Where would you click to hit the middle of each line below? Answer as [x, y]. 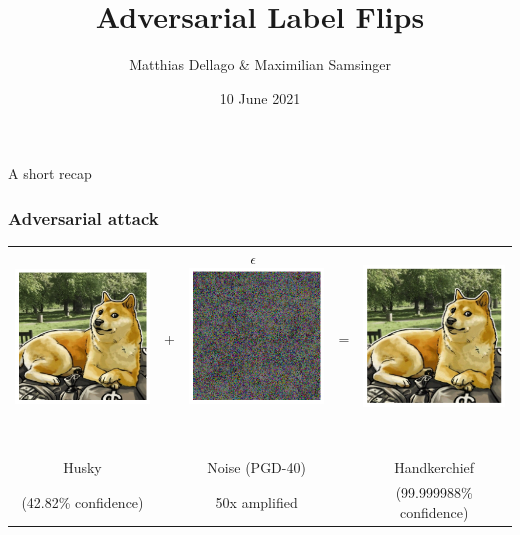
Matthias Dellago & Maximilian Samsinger [260, 64]
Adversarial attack [83, 217]
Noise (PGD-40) [256, 467]
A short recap [50, 173]
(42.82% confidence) [82, 502]
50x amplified [256, 502]
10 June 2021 [260, 97]
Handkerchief [434, 467]
